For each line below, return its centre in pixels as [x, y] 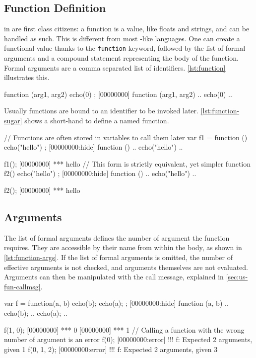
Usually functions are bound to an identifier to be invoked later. [101, 111]
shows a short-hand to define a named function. [97, 121]
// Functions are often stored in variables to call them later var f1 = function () [126, 137]
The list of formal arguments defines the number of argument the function [117, 237]
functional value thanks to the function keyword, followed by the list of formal [125, 48]
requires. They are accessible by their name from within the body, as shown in [123, 247]
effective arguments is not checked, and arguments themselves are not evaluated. [126, 267]
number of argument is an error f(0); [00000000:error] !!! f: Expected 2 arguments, [128, 339]
